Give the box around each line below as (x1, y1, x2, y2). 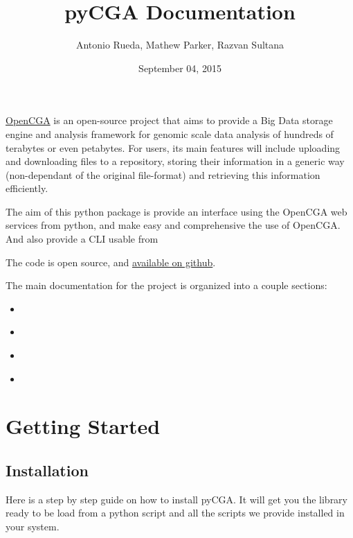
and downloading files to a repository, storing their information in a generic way (6, 154, 345, 168)
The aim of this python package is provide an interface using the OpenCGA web (6, 204, 347, 218)
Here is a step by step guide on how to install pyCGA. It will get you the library (6, 492, 348, 506)
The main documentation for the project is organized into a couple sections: (6, 278, 327, 293)
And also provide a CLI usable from (6, 232, 159, 246)
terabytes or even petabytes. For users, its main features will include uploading (6, 140, 341, 155)
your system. (6, 519, 60, 533)
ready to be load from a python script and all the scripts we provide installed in (6, 505, 345, 520)
